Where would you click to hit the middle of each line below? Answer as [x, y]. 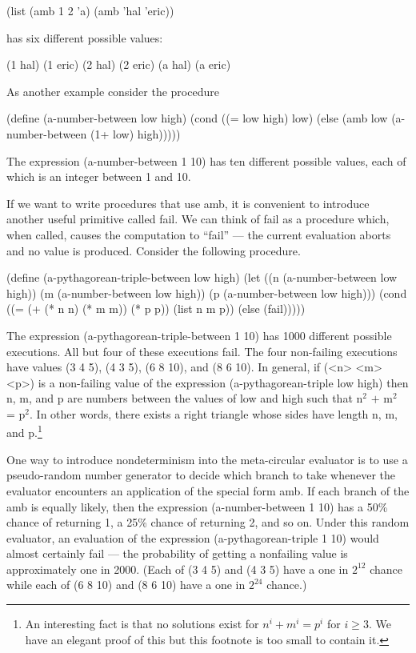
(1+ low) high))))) [136, 133]
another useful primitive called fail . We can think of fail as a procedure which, [198, 219]
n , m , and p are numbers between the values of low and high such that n [185, 398]
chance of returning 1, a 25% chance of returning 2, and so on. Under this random [208, 522]
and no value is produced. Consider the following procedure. [154, 250]
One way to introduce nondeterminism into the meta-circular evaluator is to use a [207, 459]
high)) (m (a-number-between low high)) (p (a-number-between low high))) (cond [207, 292]
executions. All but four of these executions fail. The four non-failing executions [202, 351]
